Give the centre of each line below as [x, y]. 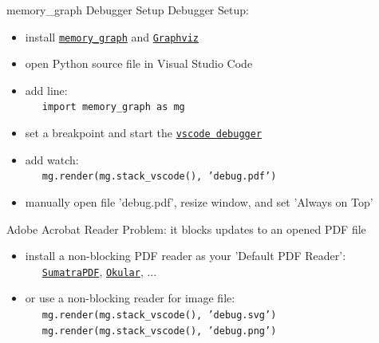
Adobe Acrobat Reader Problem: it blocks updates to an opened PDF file [186, 229]
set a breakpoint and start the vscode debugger [144, 133]
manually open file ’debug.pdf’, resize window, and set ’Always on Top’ [199, 202]
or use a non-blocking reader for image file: [130, 298]
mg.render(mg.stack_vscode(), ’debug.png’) [159, 331]
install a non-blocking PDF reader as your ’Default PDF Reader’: [186, 256]
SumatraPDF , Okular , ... [99, 271]
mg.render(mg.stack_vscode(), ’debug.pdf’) [159, 177]
